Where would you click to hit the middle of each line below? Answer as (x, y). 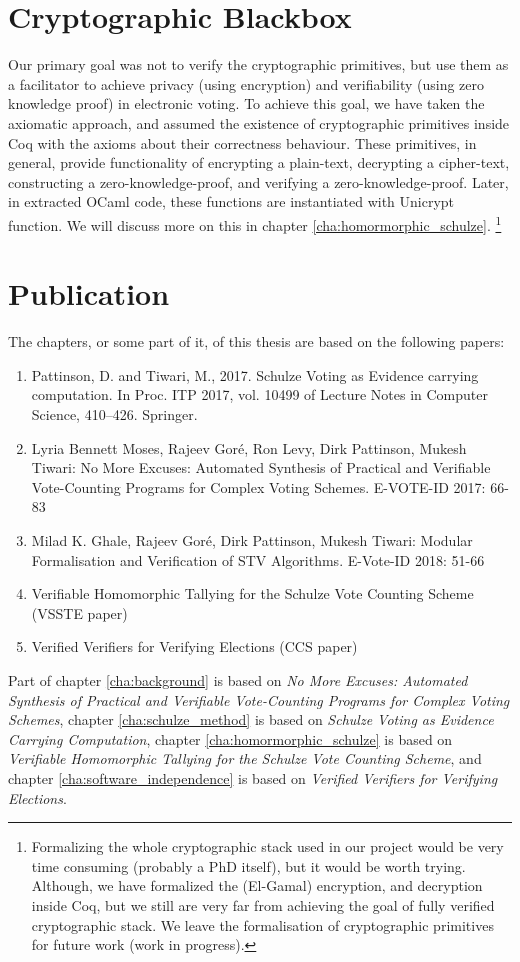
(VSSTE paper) (79, 612)
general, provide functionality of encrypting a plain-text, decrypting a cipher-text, (259, 162)
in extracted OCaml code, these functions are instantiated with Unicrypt (231, 201)
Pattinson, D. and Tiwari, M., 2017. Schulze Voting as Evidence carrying (255, 374)
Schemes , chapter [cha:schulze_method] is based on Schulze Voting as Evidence (251, 719)
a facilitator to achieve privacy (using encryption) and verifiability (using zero (246, 83)
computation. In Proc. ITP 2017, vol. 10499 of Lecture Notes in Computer (259, 394)
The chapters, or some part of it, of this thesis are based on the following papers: (256, 341)
